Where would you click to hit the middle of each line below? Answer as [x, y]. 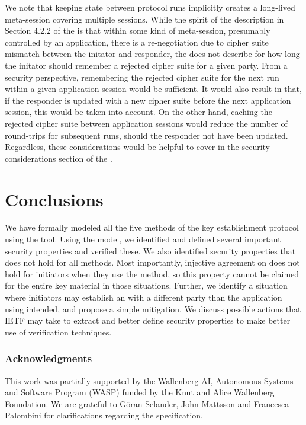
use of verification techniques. [58, 332]
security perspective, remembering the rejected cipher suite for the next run [142, 77]
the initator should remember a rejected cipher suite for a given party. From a [146, 65]
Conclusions [54, 199]
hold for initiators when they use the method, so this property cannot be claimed [152, 274]
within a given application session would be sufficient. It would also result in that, [153, 89]
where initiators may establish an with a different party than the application [144, 297]
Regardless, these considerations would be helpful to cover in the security [138, 147]
